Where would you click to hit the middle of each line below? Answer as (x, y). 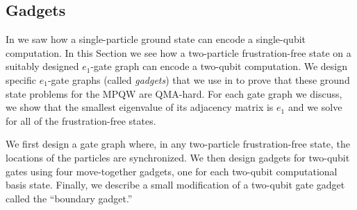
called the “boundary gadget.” (69, 198)
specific (21, 79)
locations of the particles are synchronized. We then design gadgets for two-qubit (178, 157)
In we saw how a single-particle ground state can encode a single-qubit (156, 39)
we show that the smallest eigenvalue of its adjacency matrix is (140, 107)
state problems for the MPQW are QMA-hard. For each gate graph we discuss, (174, 93)
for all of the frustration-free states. (81, 120)
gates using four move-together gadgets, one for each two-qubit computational (172, 171)
